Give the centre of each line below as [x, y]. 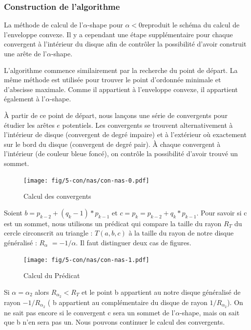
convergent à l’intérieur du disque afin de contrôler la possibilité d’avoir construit [125, 44]
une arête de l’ [25, 53]
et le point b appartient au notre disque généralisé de [161, 292]
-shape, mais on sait [210, 312]
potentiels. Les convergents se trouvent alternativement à [147, 125]
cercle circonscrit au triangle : [48, 233]
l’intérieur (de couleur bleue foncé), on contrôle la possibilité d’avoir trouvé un [121, 153]
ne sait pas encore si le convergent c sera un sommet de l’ [90, 312]
